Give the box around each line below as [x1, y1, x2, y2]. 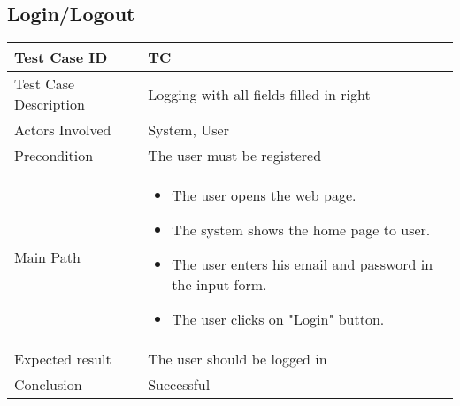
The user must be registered [148, 145, 322, 166]
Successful [148, 374, 211, 395]
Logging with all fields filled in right [148, 83, 371, 104]
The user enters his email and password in [172, 254, 433, 275]
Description [14, 94, 85, 115]
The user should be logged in [148, 349, 327, 370]
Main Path [14, 247, 80, 268]
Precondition [14, 145, 94, 166]
